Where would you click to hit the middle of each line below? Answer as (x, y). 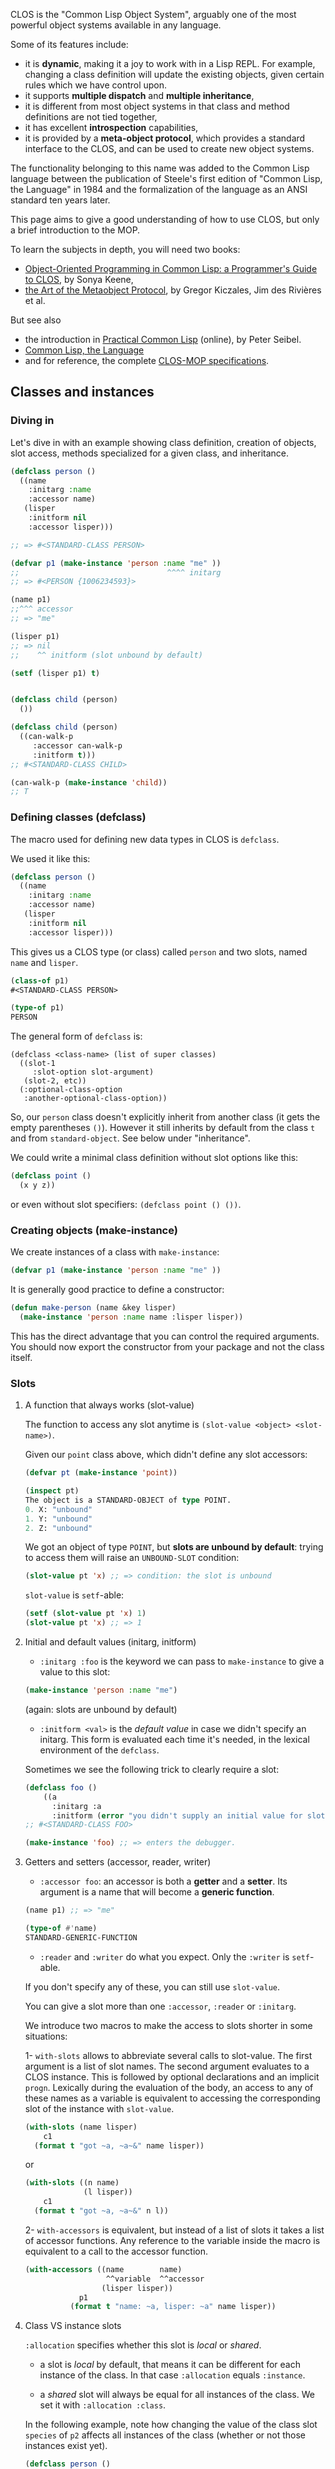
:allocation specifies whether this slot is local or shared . (143, 2345)
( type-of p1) (37, 1008)
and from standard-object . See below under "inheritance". (130, 1138)
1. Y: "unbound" (58, 1519)
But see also (36, 320)
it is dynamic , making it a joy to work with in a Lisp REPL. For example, (170, 63)
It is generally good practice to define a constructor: (117, 1290)
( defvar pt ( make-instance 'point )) (101, 1473)
